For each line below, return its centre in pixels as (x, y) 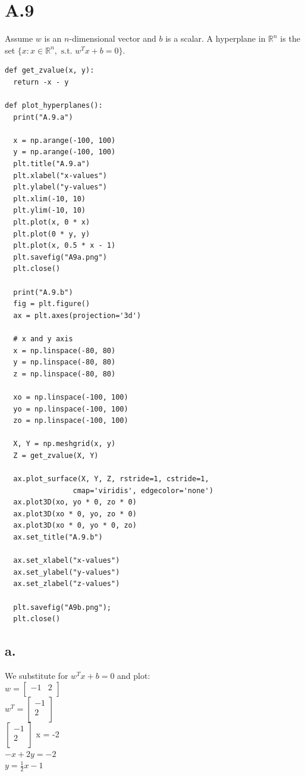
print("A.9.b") (43, 292)
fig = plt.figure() (52, 304)
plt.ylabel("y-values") (60, 187)
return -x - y (41, 82)
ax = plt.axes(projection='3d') (77, 315)
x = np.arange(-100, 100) (65, 140)
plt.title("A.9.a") (52, 164)
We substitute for (37, 676)
